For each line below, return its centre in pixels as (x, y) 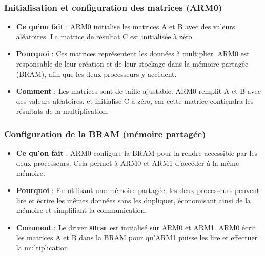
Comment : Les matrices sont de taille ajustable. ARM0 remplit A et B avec (138, 91)
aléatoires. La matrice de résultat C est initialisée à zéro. (105, 36)
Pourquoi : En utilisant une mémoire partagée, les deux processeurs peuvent (138, 190)
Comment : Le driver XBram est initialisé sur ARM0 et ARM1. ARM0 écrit (136, 227)
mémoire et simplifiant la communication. (81, 210)
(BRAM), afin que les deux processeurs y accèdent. (96, 73)
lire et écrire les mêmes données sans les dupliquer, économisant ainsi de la (134, 200)
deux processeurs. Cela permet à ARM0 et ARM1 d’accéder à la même (128, 163)
